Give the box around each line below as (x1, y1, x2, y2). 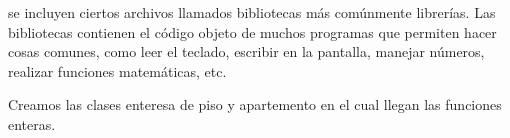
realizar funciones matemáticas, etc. (8, 60, 227, 81)
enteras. (8, 113, 56, 134)
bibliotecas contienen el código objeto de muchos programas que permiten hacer (8, 21, 497, 42)
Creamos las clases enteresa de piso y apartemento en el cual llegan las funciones (8, 94, 502, 115)
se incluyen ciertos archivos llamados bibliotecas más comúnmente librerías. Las (8, 2, 496, 22)
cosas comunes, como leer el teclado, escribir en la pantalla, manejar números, (8, 41, 485, 62)
